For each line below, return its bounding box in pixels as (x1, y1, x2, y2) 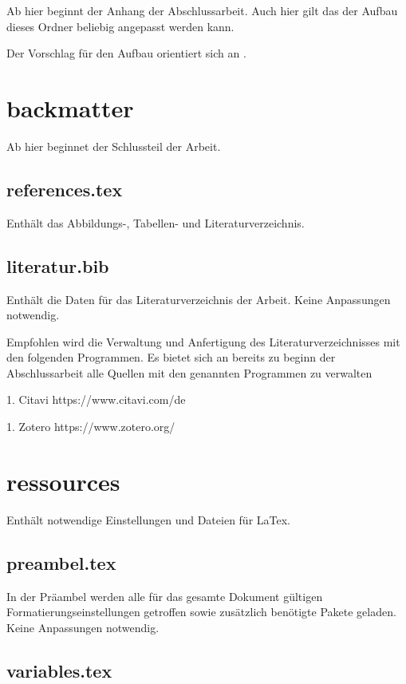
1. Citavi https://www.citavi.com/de (6, 391, 186, 408)
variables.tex (6, 658, 112, 682)
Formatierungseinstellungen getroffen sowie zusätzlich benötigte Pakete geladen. (6, 603, 396, 620)
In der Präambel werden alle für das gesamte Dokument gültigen (6, 587, 323, 604)
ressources (6, 465, 120, 497)
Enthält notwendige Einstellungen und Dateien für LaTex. (6, 511, 291, 528)
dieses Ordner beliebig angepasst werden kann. (6, 18, 235, 34)
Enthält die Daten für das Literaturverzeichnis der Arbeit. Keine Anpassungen (6, 291, 391, 307)
